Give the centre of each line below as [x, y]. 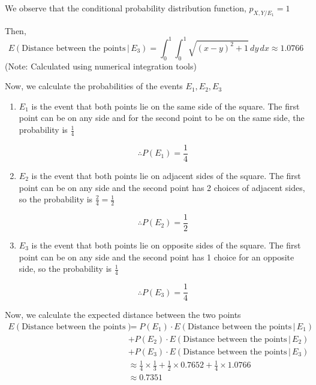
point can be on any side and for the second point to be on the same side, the [162, 118]
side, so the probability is [65, 269]
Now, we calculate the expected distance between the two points [123, 315]
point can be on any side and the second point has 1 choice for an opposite [157, 257]
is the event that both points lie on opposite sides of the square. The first [166, 245]
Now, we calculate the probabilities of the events [94, 86]
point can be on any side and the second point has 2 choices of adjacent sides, [162, 187]
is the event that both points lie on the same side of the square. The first [165, 106]
